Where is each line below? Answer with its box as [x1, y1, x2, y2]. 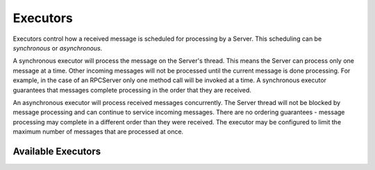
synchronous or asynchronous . [12, 44, 103, 52]
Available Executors [12, 145, 101, 157]
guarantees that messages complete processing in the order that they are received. [12, 86, 251, 94]
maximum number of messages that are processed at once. [12, 128, 184, 136]
